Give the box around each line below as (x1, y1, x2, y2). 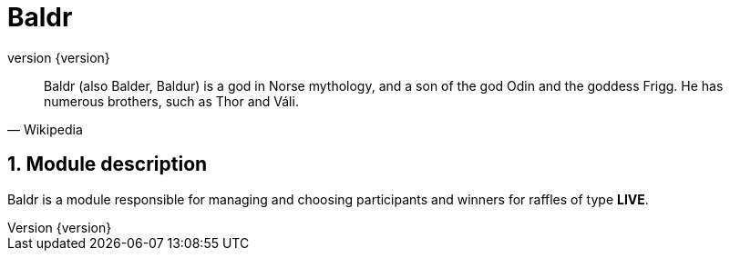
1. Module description (7, 153, 208, 176)
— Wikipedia (7, 121, 83, 137)
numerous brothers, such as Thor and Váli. (44, 93, 299, 109)
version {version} (7, 49, 110, 65)
